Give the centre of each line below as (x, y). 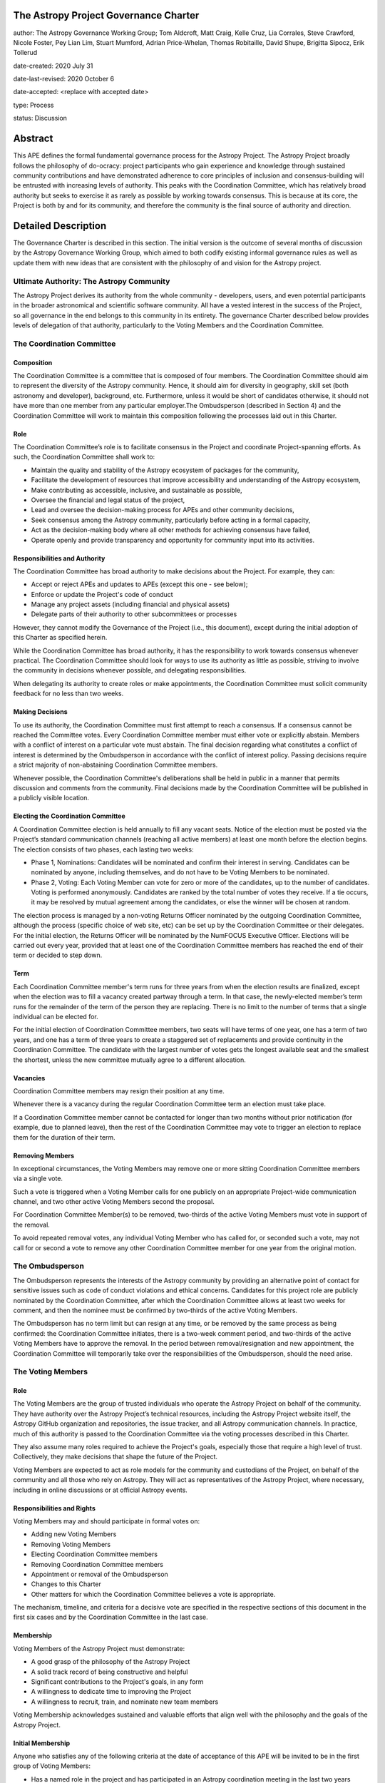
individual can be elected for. (56, 1016)
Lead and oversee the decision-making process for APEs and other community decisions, (163, 510)
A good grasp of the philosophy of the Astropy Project (111, 1662)
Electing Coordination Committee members (94, 1554)
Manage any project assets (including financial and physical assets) (130, 604)
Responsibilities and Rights (54, 1508)
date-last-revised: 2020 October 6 (63, 79)
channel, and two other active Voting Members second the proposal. (114, 1202)
